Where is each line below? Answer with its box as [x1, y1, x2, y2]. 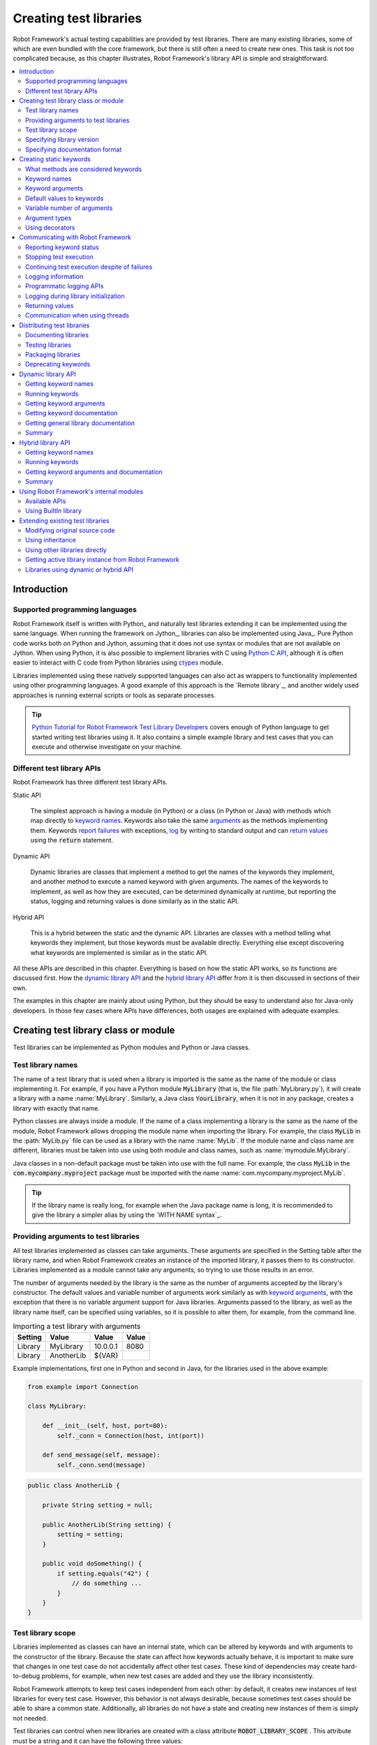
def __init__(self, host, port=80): [42, 1422, 168, 1430]
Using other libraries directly [25, 545, 108, 554]
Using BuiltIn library [25, 507, 82, 515]
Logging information [25, 272, 84, 281]
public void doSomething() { [42, 1560, 142, 1568]
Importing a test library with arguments [13, 1321, 141, 1331]
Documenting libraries [25, 331, 89, 339]
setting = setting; [57, 1531, 124, 1538]
